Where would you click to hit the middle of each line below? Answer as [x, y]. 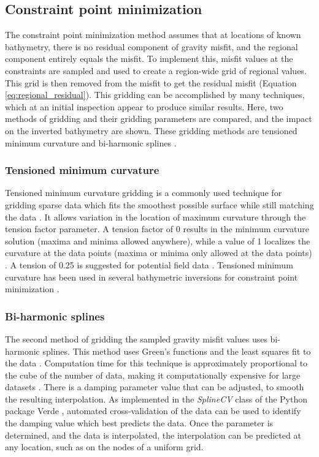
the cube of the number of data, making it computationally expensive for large [153, 375]
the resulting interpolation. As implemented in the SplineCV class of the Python [156, 398]
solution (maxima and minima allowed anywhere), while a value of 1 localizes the [158, 240]
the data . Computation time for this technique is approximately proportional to [156, 363]
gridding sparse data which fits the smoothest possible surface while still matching [159, 204]
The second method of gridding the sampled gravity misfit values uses [136, 338]
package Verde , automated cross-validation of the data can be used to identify [153, 411]
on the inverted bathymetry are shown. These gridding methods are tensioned [151, 130]
